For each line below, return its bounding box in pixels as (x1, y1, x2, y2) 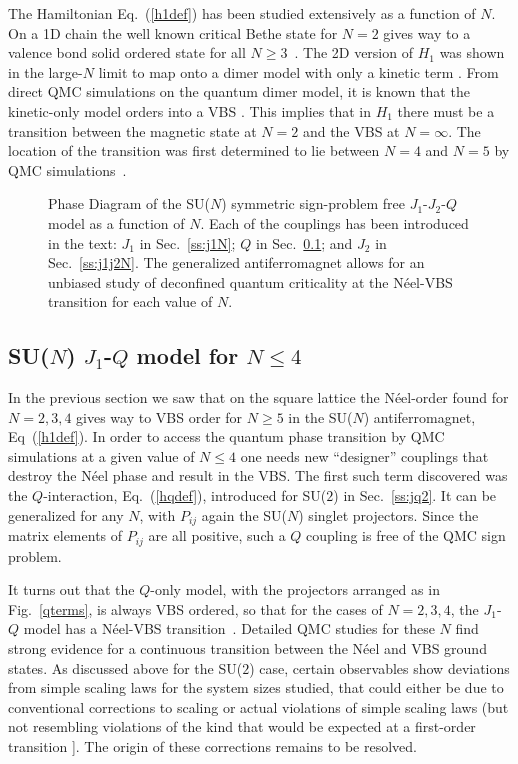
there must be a (397, 100, 495, 121)
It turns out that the (8, 579, 135, 600)
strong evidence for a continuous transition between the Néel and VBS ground (8, 637, 487, 658)
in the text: (48, 232, 117, 253)
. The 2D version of (294, 42, 413, 63)
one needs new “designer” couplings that (240, 445, 489, 466)
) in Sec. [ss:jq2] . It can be (333, 485, 497, 506)
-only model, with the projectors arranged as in (150, 579, 440, 600)
